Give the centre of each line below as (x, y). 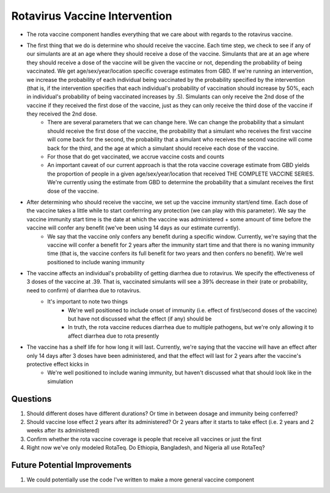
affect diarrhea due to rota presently (114, 336)
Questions (31, 398)
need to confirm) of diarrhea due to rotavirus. (84, 290)
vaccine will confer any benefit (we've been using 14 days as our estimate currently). (134, 228)
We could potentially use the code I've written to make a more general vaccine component (141, 480)
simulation (60, 381)
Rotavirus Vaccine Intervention (92, 16)
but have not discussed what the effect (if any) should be (140, 319)
